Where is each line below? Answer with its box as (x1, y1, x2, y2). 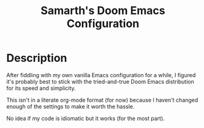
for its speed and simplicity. (6, 84, 76, 92)
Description (6, 51, 67, 65)
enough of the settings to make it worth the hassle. (6, 102, 135, 110)
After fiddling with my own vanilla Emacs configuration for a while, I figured (6, 71, 196, 78)
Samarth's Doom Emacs (40, 4, 165, 18)
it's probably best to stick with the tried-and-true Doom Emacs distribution (6, 78, 195, 85)
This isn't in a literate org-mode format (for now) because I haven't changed (6, 96, 198, 104)
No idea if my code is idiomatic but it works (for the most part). (6, 115, 165, 122)
